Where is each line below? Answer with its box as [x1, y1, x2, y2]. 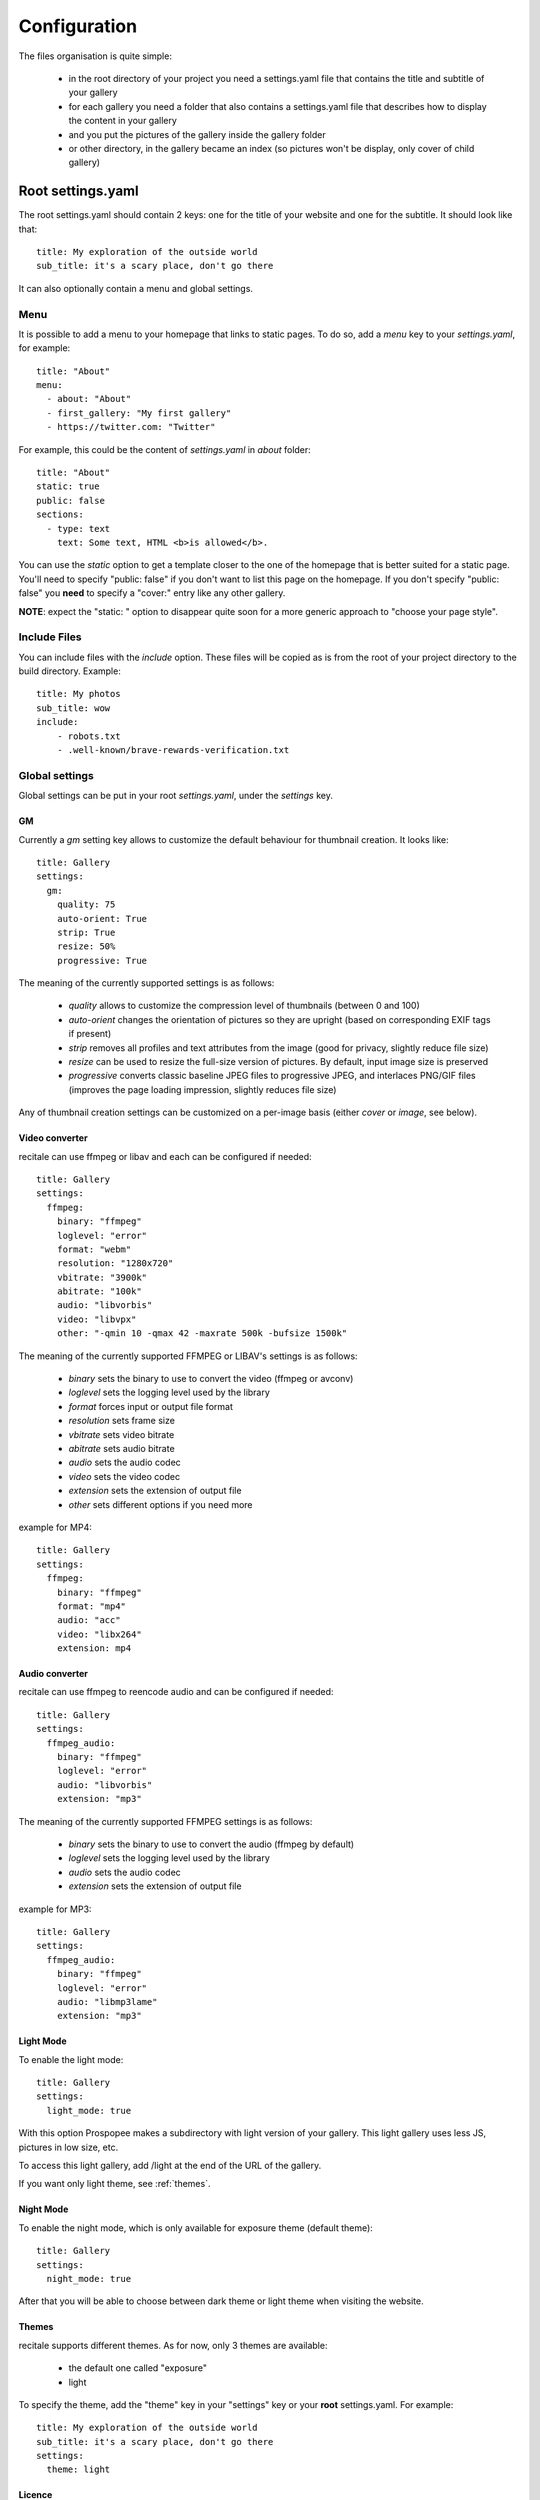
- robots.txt [56, 730, 121, 742]
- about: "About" [46, 393, 132, 405]
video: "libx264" [56, 1628, 142, 1640]
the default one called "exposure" [68, 2362, 208, 2374]
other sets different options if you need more [68, 1498, 254, 1510]
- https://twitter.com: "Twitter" [46, 421, 216, 433]
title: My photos [36, 688, 121, 700]
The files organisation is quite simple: [18, 50, 172, 62]
